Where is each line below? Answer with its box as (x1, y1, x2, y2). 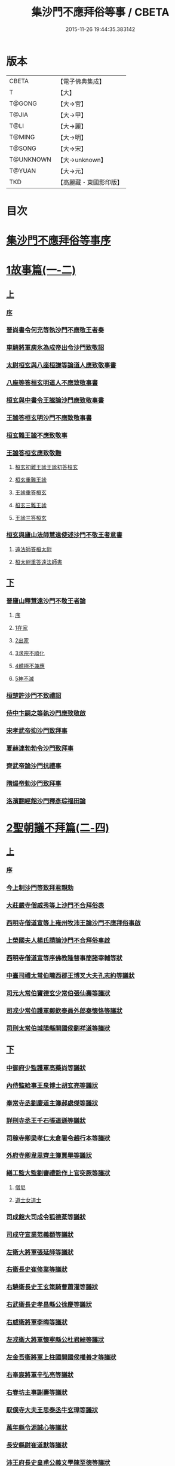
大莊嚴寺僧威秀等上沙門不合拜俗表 (6, 901, 105, 910)
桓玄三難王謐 (14, 502, 47, 509)
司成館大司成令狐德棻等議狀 (6, 1212, 86, 1221)
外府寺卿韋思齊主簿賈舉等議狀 (6, 1151, 93, 1160)
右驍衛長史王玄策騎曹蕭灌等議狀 (6, 1283, 99, 1291)
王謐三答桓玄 (14, 514, 47, 522)
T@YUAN (9, 166, 36, 175)
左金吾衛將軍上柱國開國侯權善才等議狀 (6, 1353, 116, 1361)
